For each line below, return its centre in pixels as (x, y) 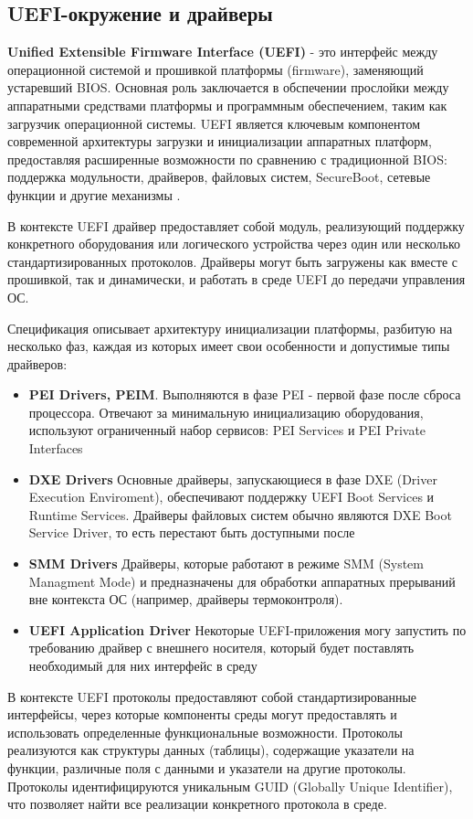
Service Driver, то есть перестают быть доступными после (192, 532)
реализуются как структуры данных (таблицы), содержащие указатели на (211, 750)
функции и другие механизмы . (94, 194)
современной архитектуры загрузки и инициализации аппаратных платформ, (220, 141)
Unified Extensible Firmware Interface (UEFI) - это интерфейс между (223, 52)
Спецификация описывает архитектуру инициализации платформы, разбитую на (230, 328)
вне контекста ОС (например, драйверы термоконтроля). (186, 599)
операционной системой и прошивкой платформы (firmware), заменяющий (215, 69)
